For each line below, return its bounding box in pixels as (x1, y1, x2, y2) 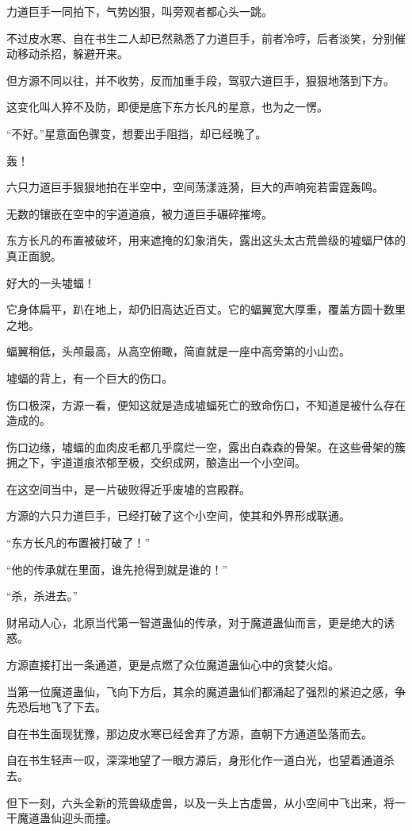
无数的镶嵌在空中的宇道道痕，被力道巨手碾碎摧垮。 (6, 205, 273, 221)
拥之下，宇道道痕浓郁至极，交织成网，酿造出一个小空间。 (6, 454, 306, 471)
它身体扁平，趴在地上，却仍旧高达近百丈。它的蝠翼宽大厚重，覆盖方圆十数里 (6, 301, 406, 317)
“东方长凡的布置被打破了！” (6, 534, 151, 551)
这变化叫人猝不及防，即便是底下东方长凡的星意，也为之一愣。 (6, 98, 328, 115)
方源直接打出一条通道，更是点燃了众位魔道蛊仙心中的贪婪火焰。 (6, 656, 339, 673)
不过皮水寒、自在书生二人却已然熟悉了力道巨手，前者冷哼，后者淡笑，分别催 (6, 29, 406, 46)
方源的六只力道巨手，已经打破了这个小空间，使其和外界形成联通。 (6, 507, 350, 524)
